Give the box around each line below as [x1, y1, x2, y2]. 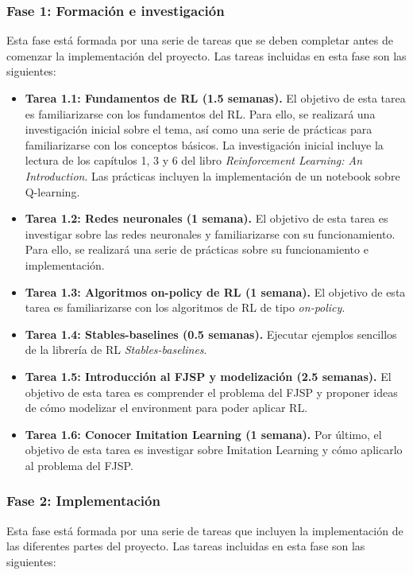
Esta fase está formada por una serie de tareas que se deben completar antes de [6, 32, 393, 49]
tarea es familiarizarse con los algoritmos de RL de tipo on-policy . [25, 299, 345, 316]
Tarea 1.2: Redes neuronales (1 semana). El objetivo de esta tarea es [25, 210, 388, 227]
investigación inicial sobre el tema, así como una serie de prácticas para [25, 121, 372, 138]
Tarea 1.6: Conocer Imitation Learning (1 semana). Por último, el [25, 425, 382, 442]
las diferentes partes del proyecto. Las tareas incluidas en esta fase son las [6, 538, 365, 554]
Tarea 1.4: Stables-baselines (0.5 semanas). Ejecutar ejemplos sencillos [25, 325, 397, 342]
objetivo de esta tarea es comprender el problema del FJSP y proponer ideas [25, 383, 398, 400]
